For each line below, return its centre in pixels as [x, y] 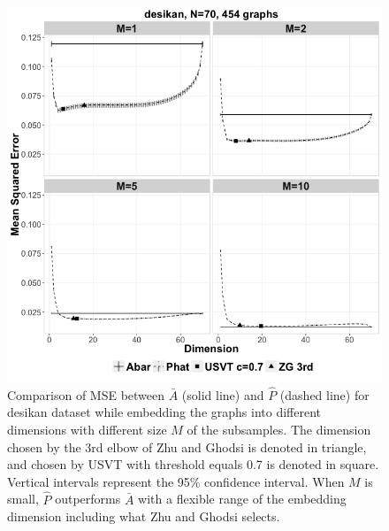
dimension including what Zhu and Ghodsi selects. [144, 516]
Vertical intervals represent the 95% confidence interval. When [176, 481]
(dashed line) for [324, 394]
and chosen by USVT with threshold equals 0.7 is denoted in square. [193, 464]
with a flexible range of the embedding [242, 499]
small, [23, 499]
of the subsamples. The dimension [279, 429]
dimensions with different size [87, 429]
